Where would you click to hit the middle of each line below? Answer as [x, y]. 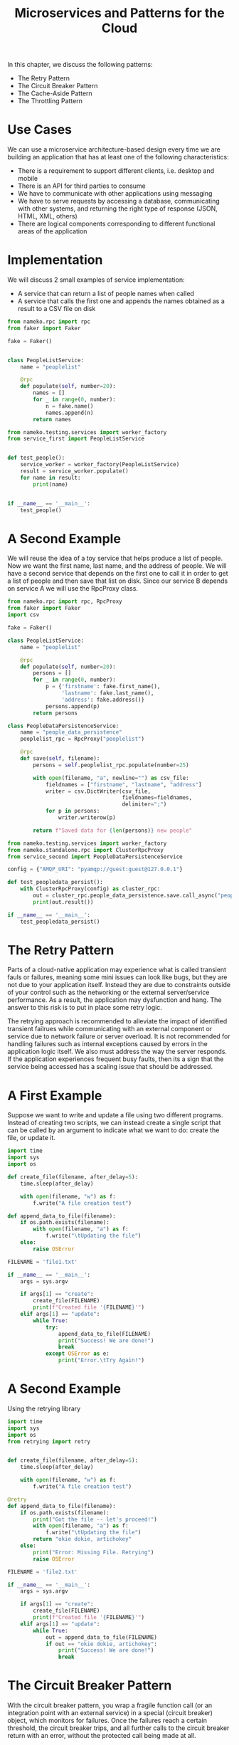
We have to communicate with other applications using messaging [115, 194]
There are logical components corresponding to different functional [116, 224]
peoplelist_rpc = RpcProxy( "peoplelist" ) [82, 739]
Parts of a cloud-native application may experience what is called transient [117, 970]
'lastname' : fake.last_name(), [108, 693]
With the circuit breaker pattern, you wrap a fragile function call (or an [110, 1705]
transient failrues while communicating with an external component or [110, 1029]
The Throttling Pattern [50, 101]
